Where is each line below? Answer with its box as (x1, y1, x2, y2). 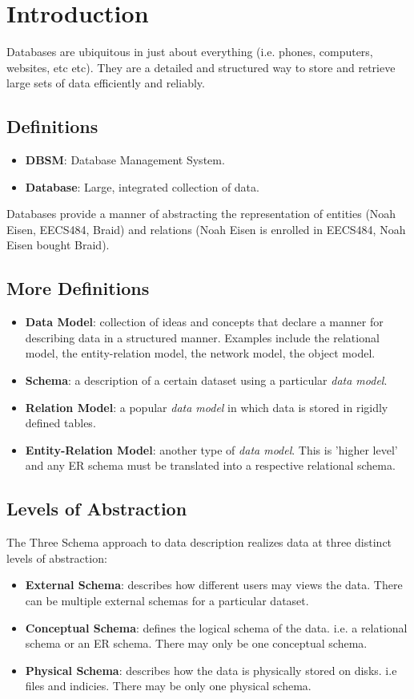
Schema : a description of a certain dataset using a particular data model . (25, 372, 388, 389)
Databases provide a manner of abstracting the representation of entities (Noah (6, 205, 396, 222)
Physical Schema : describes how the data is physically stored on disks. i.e (25, 661, 397, 678)
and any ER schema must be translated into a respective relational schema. (25, 457, 396, 474)
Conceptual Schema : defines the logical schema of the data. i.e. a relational (25, 619, 408, 636)
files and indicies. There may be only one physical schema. (25, 677, 312, 694)
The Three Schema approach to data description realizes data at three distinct (6, 534, 392, 551)
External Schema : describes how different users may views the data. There (25, 576, 403, 593)
